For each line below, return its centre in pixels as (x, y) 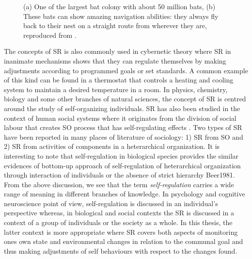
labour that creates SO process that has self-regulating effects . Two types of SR (123, 127)
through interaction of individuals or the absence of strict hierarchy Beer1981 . (119, 175)
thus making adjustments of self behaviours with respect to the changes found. (121, 251)
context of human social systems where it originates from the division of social (120, 118)
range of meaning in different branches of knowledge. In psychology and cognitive (125, 194)
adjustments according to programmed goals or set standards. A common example (126, 70)
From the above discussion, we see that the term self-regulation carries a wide (119, 184)
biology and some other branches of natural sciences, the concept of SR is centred (125, 99)
